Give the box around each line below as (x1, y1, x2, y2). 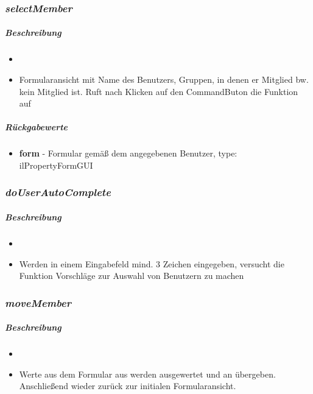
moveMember (5, 295, 71, 310)
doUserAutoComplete (5, 185, 111, 200)
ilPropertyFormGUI (19, 158, 93, 171)
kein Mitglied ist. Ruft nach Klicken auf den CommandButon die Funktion (19, 85, 298, 97)
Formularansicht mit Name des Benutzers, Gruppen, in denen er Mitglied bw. (19, 73, 309, 85)
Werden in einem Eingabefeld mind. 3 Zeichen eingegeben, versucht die (19, 257, 284, 270)
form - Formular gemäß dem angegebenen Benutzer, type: (19, 147, 237, 160)
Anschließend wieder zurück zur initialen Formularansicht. (19, 379, 236, 392)
